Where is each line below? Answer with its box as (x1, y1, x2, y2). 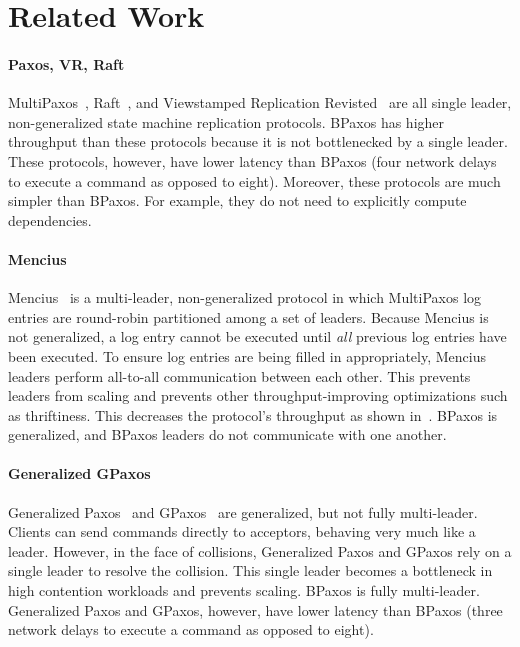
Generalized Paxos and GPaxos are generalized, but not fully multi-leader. (8, 501, 478, 522)
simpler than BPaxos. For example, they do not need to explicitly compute (8, 190, 467, 211)
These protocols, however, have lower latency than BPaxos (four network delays (8, 150, 497, 171)
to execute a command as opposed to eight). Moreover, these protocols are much (8, 170, 501, 191)
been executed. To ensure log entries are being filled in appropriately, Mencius (8, 345, 486, 366)
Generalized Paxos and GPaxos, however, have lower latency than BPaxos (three (8, 599, 503, 620)
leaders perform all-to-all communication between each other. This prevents (8, 365, 471, 386)
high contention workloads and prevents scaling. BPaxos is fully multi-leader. (8, 580, 480, 601)
